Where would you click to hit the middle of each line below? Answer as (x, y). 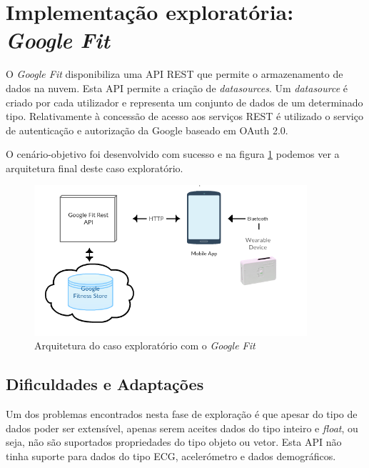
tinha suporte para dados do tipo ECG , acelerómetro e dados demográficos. (171, 455)
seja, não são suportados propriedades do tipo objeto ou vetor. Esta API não (174, 442)
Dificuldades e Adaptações (105, 384)
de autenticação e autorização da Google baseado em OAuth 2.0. (147, 130)
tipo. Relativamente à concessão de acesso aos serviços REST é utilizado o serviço (184, 116)
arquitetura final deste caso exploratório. (95, 168)
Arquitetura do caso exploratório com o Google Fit (145, 345)
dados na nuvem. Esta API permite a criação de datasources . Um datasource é (177, 88)
